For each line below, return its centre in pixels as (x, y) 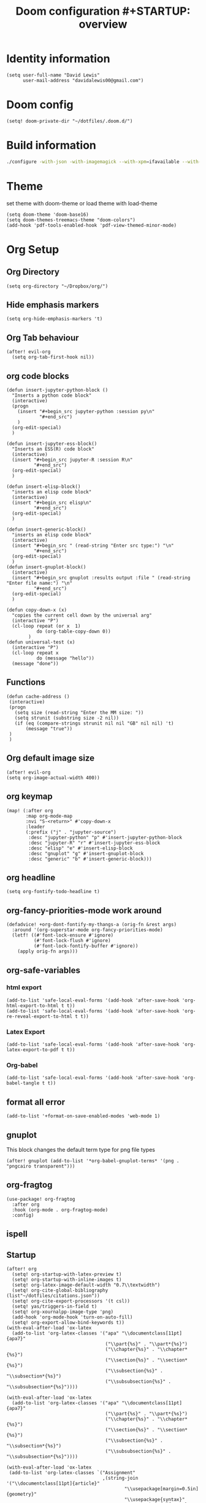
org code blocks (38, 376)
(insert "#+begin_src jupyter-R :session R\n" (72, 460)
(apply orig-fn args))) (48, 951)
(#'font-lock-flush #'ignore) (72, 941)
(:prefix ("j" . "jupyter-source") (71, 832)
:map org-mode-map (49, 816)
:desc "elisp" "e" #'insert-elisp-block (81, 848)
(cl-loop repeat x (36, 653)
